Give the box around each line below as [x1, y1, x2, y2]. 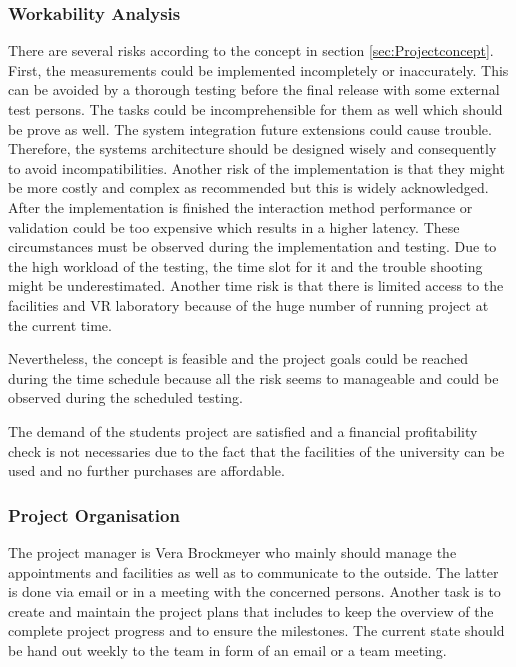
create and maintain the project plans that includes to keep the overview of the [8, 600, 494, 621]
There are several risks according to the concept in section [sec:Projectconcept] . [8, 40, 494, 61]
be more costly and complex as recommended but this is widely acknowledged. [8, 177, 489, 198]
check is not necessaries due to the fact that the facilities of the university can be [8, 440, 505, 461]
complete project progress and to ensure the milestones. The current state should [8, 620, 505, 641]
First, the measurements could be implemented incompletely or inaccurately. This [8, 59, 509, 80]
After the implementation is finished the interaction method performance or [8, 196, 473, 217]
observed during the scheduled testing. [8, 387, 243, 408]
